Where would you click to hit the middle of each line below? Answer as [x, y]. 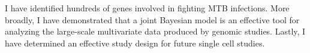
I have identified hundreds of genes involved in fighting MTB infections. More [147, 8]
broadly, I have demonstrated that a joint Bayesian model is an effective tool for [152, 19]
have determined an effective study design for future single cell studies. [135, 43]
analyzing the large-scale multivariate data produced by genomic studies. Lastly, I [155, 31]
